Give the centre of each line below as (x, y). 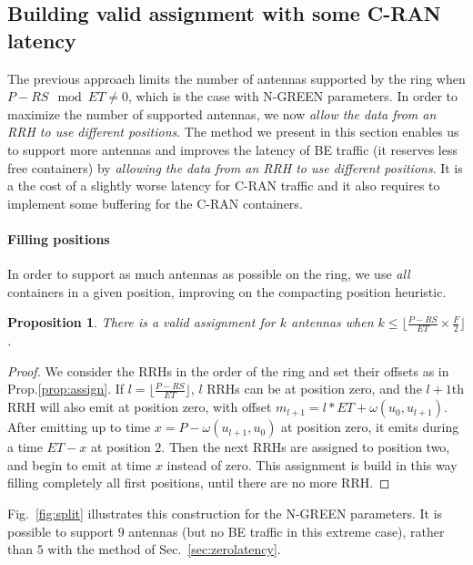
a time (25, 447)
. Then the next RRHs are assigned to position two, (306, 447)
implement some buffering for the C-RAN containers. (155, 203)
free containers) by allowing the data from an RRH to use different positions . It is (235, 167)
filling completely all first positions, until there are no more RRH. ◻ (199, 483)
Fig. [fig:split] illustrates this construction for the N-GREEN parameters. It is (225, 513)
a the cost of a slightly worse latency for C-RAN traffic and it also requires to (224, 185)
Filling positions (59, 238)
